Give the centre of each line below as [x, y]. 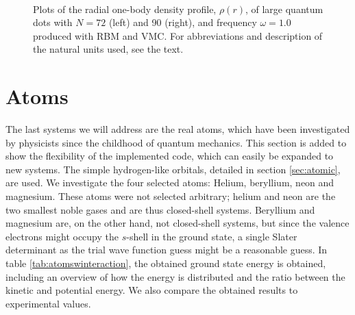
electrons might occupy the [62, 236]
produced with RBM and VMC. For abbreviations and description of [178, 35]
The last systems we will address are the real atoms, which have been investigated [178, 129]
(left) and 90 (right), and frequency [183, 22]
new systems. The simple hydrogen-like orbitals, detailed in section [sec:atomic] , [173, 169]
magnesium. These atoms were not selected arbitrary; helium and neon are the [171, 196]
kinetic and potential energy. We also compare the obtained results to [152, 290]
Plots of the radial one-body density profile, [125, 9]
